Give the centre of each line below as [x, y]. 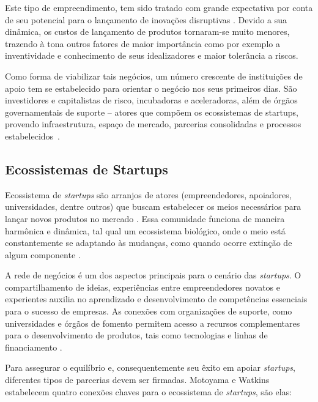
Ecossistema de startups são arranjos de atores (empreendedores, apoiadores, [148, 194]
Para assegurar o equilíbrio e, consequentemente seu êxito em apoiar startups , [150, 367]
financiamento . [34, 347]
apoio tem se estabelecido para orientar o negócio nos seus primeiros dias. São [151, 88]
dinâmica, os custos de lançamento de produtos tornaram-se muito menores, [147, 32]
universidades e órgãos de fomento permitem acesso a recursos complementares [153, 323]
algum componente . [43, 254]
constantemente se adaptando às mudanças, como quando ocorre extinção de [149, 243]
